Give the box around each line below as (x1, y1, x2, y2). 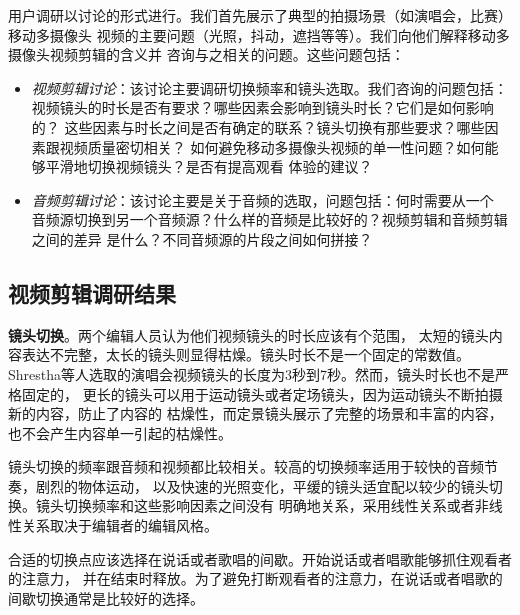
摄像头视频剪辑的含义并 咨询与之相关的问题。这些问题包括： (8, 44, 405, 65)
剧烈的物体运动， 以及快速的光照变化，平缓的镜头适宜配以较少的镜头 (35, 475, 489, 496)
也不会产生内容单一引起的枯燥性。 (8, 422, 232, 443)
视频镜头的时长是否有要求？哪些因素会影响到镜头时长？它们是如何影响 (31, 97, 494, 118)
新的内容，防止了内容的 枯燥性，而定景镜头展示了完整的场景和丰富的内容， (8, 403, 503, 424)
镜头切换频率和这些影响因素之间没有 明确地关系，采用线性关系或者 (35, 495, 475, 516)
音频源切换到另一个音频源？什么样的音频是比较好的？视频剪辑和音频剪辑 (31, 209, 508, 230)
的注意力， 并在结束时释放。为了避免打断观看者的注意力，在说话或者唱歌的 (8, 568, 503, 589)
